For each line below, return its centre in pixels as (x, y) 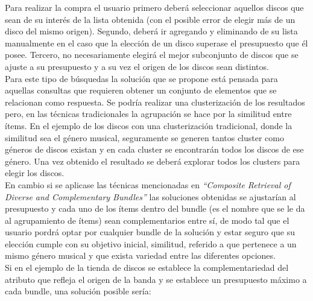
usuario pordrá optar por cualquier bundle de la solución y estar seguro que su (150, 232)
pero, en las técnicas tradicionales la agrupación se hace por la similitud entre (148, 114)
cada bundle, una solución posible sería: (78, 291)
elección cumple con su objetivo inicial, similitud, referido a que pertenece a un (151, 243)
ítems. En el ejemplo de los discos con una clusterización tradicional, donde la (149, 125)
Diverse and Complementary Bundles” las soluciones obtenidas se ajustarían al (150, 196)
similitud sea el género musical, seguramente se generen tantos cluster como (144, 137)
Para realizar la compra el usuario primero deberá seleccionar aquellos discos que (154, 7)
